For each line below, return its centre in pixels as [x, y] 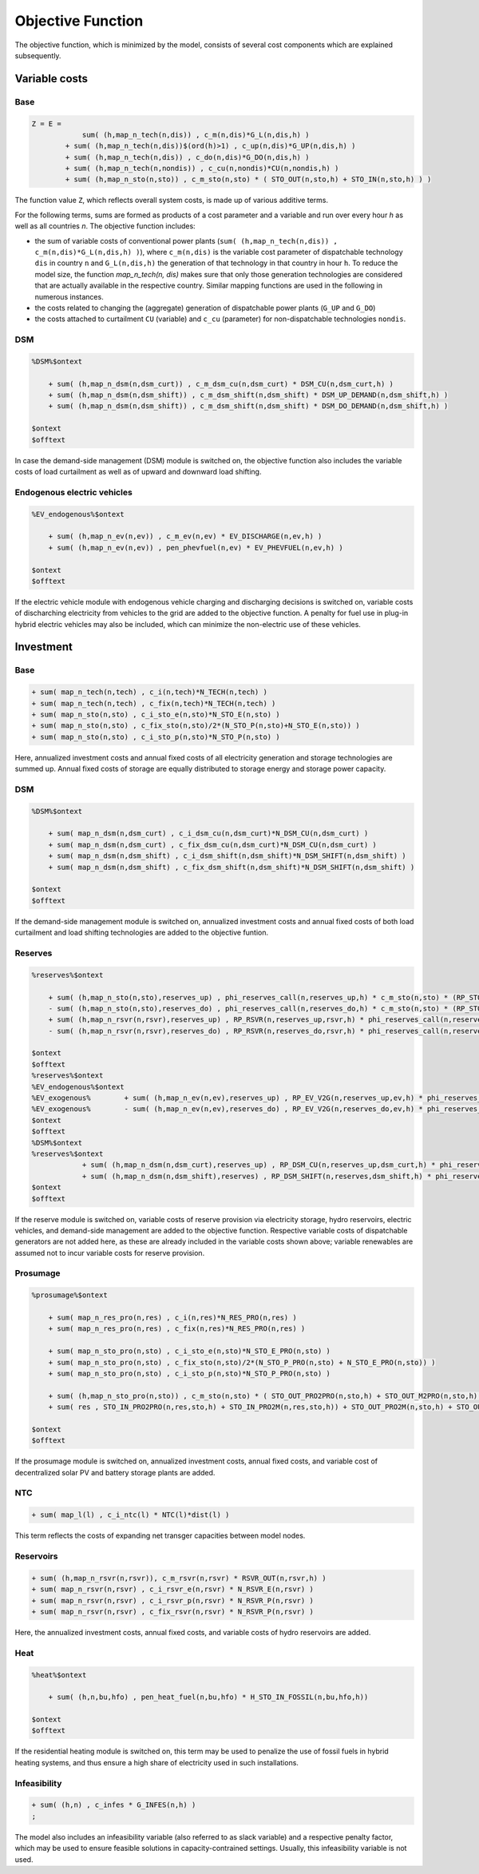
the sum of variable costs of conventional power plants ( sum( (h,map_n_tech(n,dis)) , [186, 240]
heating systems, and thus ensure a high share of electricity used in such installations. [157, 1762]
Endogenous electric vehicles [74, 492]
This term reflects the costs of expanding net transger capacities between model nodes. [160, 1536]
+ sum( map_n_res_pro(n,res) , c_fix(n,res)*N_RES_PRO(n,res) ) [177, 1329]
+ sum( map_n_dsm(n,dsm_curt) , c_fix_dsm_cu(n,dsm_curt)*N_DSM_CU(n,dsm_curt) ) [212, 844]
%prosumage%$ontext [69, 1295]
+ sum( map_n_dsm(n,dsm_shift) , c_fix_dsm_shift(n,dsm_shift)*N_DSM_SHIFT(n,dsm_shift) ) [232, 867]
